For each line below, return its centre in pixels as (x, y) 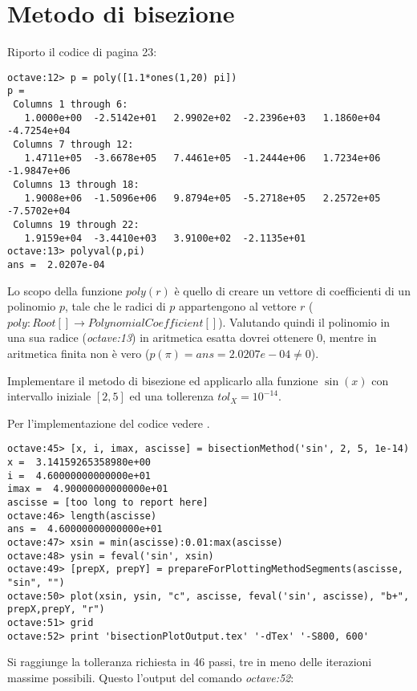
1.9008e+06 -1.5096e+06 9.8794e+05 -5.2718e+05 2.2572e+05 (202, 198)
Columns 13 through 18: (76, 184)
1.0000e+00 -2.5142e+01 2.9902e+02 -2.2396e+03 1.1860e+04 (202, 118)
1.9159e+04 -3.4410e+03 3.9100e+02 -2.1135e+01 (165, 238)
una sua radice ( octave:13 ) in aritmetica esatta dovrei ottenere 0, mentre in (192, 337)
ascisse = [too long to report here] (108, 502)
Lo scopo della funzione (65, 290)
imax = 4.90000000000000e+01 (88, 489)
